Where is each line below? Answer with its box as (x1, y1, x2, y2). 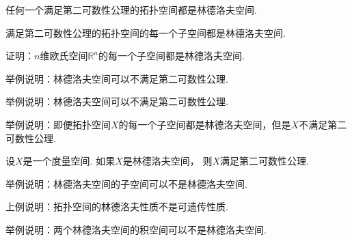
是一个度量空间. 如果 (23, 154, 116, 168)
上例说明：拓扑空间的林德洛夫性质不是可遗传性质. (5, 199, 228, 214)
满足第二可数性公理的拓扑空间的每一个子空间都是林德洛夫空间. (5, 25, 286, 40)
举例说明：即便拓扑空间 (5, 117, 111, 131)
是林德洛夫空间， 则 (122, 154, 213, 168)
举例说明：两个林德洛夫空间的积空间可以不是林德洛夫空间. (5, 222, 267, 236)
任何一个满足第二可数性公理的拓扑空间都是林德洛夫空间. (5, 3, 257, 16)
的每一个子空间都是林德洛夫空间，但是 (118, 117, 291, 131)
